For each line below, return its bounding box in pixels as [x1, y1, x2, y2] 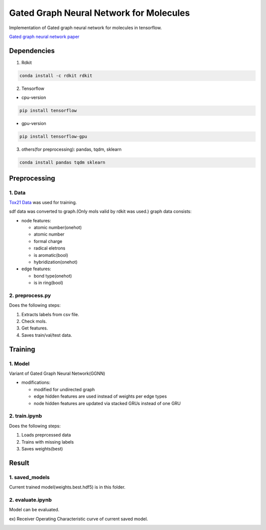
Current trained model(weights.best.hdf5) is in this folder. [9, 484, 126, 490]
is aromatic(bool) [33, 252, 68, 258]
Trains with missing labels [21, 439, 74, 445]
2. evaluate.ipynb [9, 496, 52, 503]
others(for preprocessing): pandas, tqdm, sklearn [21, 146, 122, 153]
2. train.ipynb [9, 412, 42, 419]
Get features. [21, 325, 48, 331]
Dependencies [9, 46, 55, 55]
